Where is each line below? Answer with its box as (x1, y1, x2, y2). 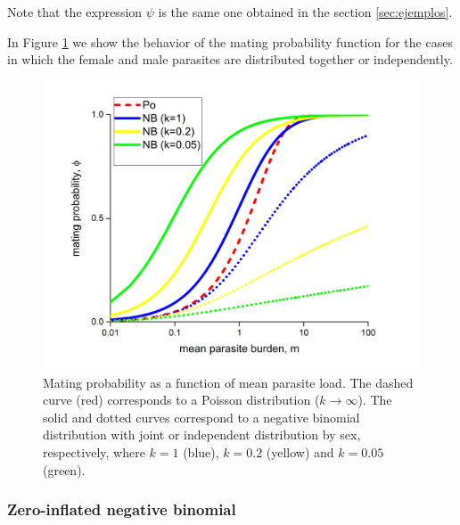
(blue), (183, 442, 219, 461)
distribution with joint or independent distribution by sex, (43, 425, 361, 444)
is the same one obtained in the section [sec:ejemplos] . (158, 3, 453, 21)
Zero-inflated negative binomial (7, 498, 236, 521)
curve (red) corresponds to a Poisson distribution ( (43, 390, 320, 409)
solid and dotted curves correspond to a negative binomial (43, 407, 360, 426)
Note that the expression (7, 3, 143, 21)
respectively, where (43, 442, 145, 461)
